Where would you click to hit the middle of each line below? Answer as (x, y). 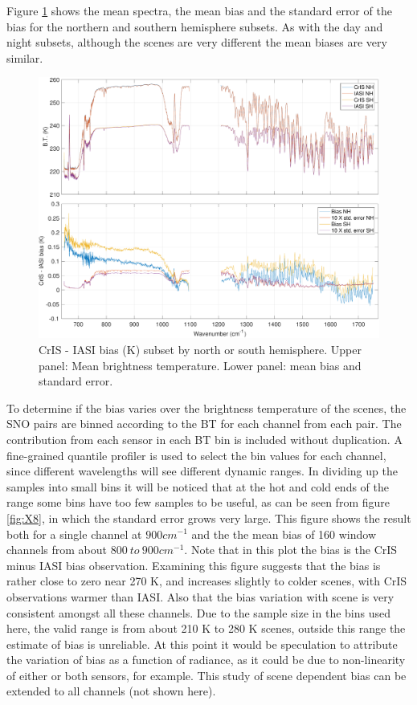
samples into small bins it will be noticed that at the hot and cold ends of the (198, 486)
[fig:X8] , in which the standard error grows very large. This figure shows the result (209, 518)
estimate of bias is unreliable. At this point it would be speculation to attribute (202, 644)
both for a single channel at (74, 534)
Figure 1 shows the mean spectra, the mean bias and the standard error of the (199, 10)
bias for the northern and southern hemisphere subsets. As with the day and (195, 26)
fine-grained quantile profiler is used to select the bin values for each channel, (196, 455)
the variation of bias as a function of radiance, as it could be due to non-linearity (206, 660)
